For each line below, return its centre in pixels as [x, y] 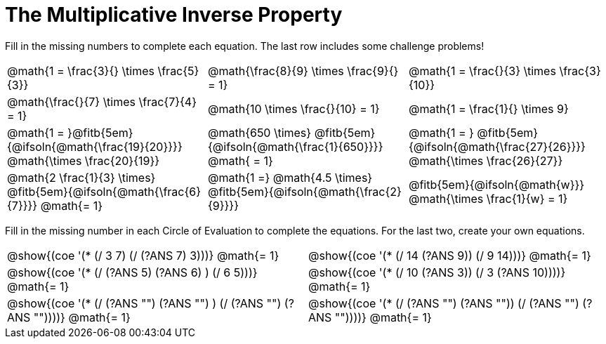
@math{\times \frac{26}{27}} [486, 160]
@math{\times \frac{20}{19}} [84, 160]
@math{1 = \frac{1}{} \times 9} [488, 108]
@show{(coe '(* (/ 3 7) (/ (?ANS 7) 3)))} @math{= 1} [143, 255]
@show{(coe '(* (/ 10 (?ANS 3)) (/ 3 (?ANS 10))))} [437, 272]
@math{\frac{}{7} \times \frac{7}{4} [102, 101]
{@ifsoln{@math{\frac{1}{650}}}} [295, 146]
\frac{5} [178, 71]
